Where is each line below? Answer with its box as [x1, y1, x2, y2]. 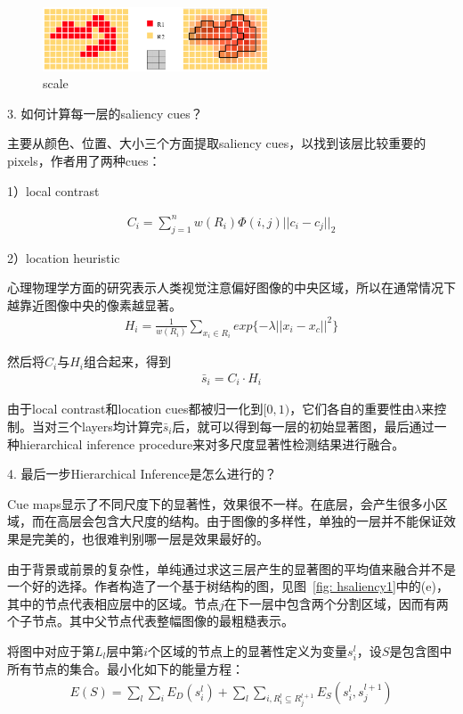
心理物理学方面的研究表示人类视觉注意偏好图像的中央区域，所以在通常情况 [7, 278, 443, 297]
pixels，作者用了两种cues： [7, 152, 161, 169]
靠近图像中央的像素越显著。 [19, 295, 182, 314]
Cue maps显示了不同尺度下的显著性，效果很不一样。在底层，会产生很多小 [7, 494, 435, 513]
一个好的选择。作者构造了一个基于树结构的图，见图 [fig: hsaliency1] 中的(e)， [7, 577, 449, 595]
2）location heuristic [7, 248, 120, 267]
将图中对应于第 [7, 641, 94, 660]
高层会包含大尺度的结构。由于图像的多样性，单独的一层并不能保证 [56, 512, 443, 530]
